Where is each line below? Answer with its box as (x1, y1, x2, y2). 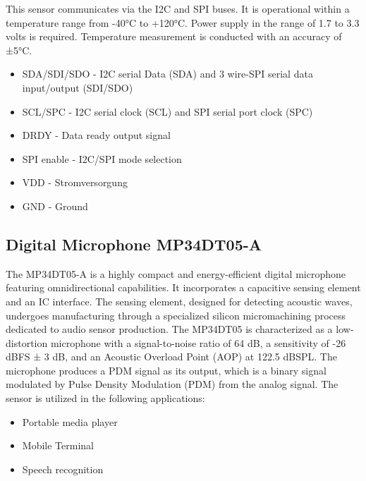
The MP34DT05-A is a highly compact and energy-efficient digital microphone (6, 266, 346, 281)
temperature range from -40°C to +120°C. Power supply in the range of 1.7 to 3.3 (6, 15, 360, 30)
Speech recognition (22, 461, 104, 476)
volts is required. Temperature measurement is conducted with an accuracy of (6, 29, 342, 44)
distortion (6, 335, 48, 350)
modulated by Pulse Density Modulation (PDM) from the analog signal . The (6, 377, 338, 391)
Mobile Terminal (22, 438, 94, 453)
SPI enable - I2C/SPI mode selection (22, 151, 182, 166)
